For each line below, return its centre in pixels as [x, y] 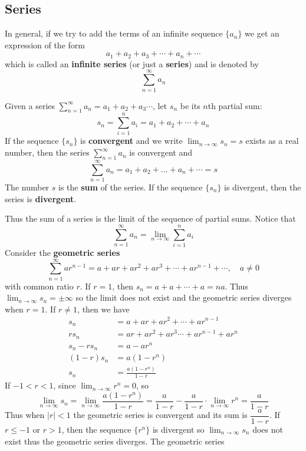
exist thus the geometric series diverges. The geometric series [115, 441]
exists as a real [272, 141]
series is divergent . [41, 198]
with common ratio [39, 286]
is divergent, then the [263, 187]
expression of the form [45, 45]
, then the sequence [96, 429]
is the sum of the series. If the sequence [131, 187]
